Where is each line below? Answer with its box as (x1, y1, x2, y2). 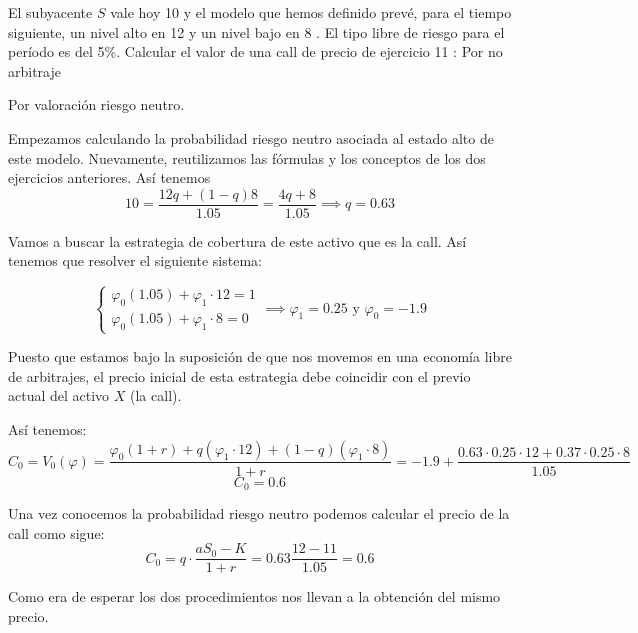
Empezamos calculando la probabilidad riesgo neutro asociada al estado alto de (8, 127, 494, 148)
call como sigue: (8, 522, 105, 543)
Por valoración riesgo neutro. (8, 94, 185, 115)
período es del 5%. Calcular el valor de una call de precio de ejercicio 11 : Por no (8, 41, 503, 62)
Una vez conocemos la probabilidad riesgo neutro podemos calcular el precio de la (8, 503, 510, 524)
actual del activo (8, 385, 110, 406)
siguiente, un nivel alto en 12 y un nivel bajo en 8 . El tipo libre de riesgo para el (8, 21, 505, 42)
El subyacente (8, 2, 93, 22)
